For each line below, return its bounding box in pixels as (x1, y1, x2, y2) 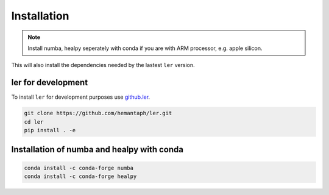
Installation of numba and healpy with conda (11, 144, 184, 155)
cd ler (24, 118, 44, 125)
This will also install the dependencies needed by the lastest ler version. (11, 62, 195, 69)
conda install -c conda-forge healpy (24, 172, 137, 180)
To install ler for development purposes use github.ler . (11, 93, 150, 101)
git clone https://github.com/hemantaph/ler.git (24, 110, 172, 117)
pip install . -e (24, 127, 76, 133)
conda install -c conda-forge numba (24, 165, 134, 171)
